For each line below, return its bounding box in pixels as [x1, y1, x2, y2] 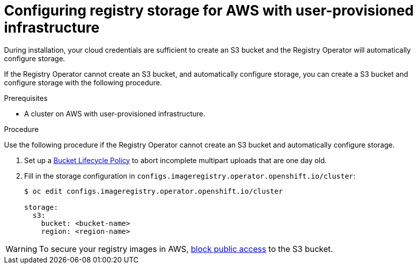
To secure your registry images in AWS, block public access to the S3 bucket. [39, 243, 333, 254]
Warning [6, 243, 37, 254]
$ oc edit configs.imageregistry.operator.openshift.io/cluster [24, 187, 283, 195]
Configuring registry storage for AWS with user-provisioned [4, 2, 414, 19]
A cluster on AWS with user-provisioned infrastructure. [24, 109, 205, 118]
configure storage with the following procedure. [4, 78, 162, 87]
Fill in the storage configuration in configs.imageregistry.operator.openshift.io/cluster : [24, 171, 356, 180]
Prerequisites [4, 93, 48, 102]
